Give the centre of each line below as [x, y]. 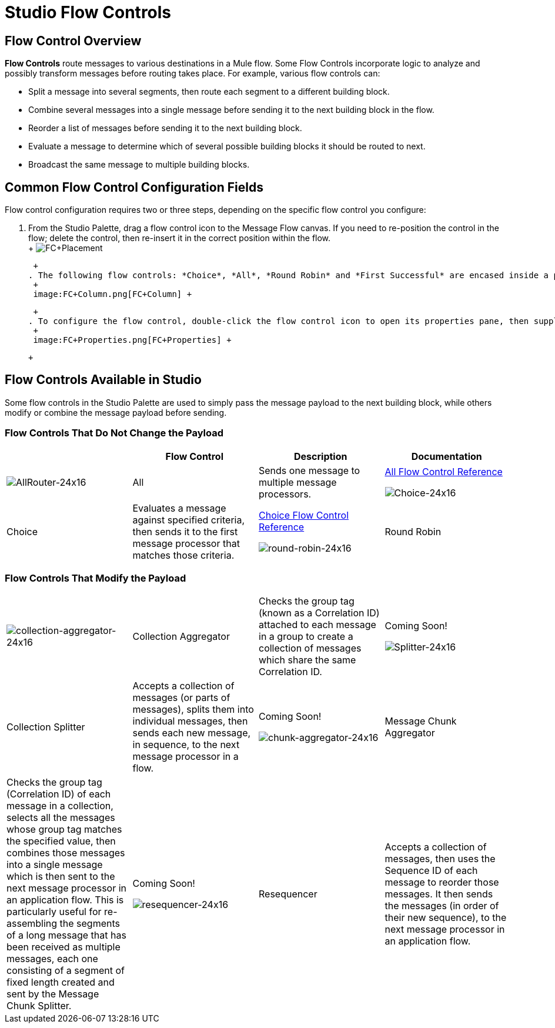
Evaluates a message [179, 508]
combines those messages [66, 853]
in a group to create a [306, 637]
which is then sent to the [61, 877]
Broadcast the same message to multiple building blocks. [139, 165]
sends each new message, [192, 733]
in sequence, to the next [186, 745]
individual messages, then [190, 721]
